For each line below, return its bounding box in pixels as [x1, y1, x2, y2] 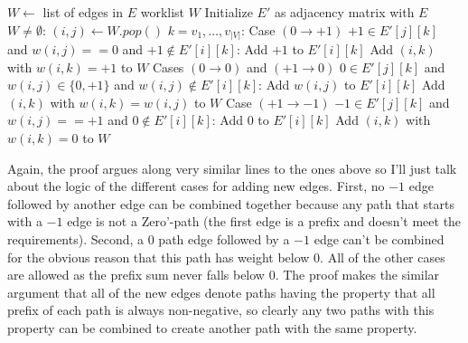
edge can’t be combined [314, 229, 445, 248]
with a [7, 212, 42, 231]
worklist [140, 3, 185, 21]
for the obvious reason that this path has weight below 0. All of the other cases [7, 247, 445, 266]
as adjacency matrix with [274, 3, 415, 21]
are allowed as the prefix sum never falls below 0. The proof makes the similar [7, 265, 440, 284]
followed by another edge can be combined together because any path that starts [7, 194, 454, 213]
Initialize [204, 3, 253, 21]
